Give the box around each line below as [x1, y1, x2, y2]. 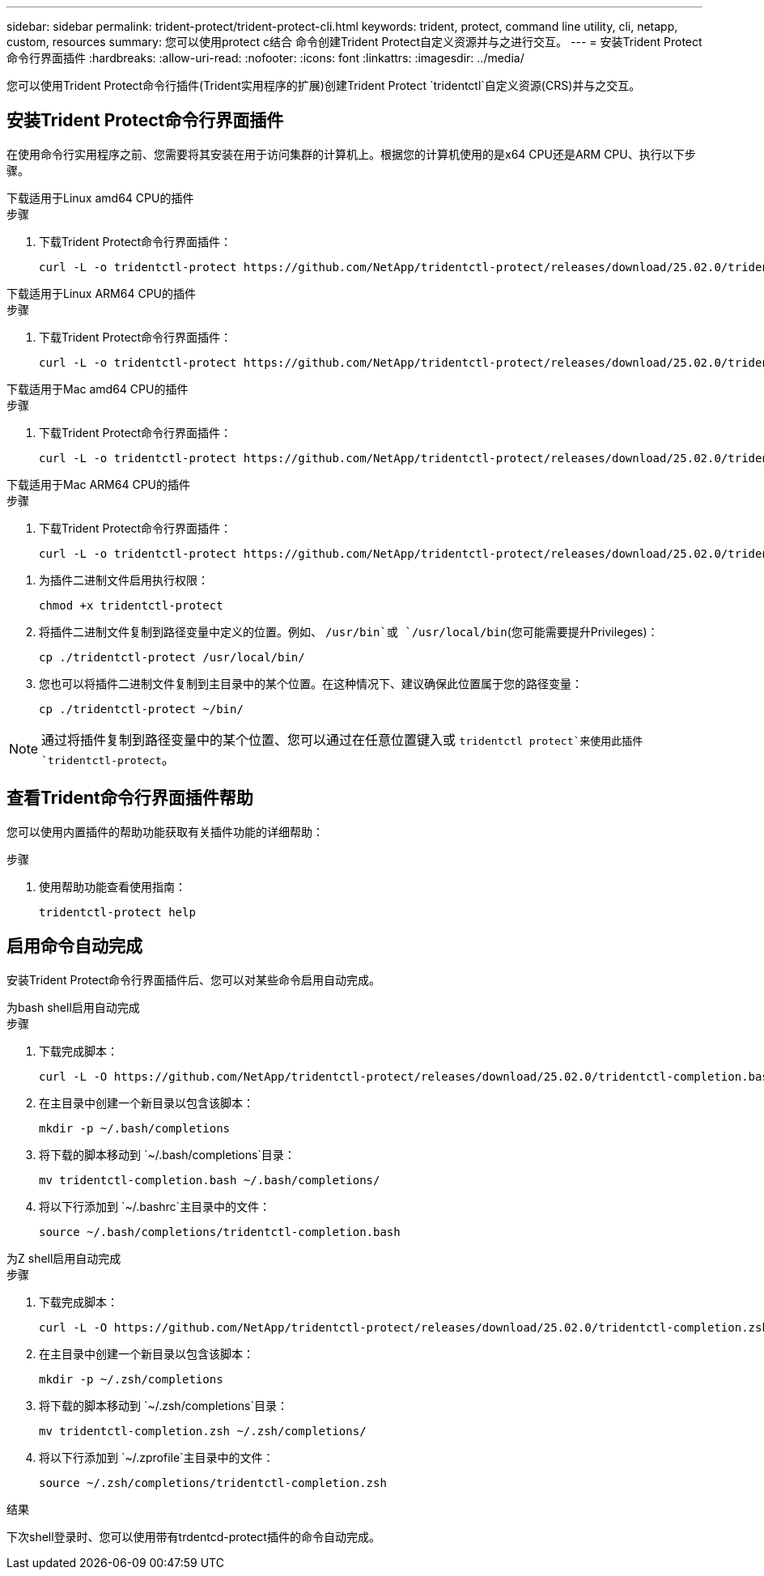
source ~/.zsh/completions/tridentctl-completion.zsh [39, 1476, 387, 1489]
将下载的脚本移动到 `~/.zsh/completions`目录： [39, 1398, 289, 1412]
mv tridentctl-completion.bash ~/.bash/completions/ [39, 1173, 380, 1187]
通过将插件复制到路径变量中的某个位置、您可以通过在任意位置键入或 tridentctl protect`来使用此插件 [41, 731, 643, 748]
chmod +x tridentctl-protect [39, 598, 223, 612]
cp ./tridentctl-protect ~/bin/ [39, 702, 244, 716]
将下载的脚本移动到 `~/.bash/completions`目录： [39, 1147, 295, 1162]
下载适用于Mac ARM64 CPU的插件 [6, 477, 191, 491]
